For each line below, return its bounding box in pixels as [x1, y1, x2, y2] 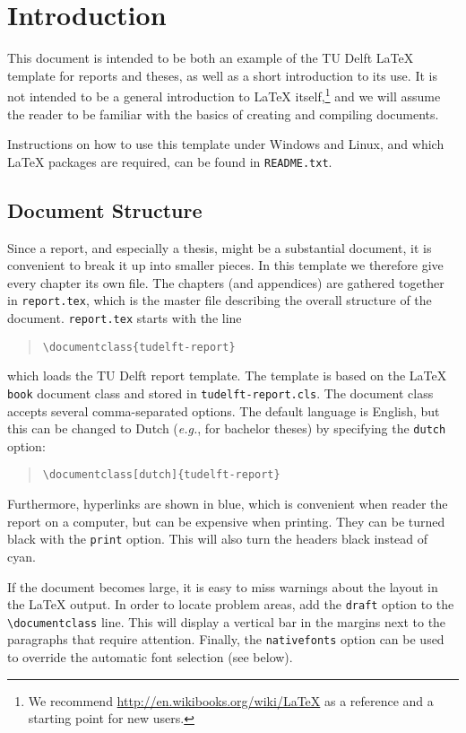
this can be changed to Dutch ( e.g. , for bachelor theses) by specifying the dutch [7, 419, 446, 438]
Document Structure [7, 196, 203, 223]
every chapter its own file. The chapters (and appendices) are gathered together [7, 273, 444, 292]
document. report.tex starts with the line [7, 309, 242, 327]
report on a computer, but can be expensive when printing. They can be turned [7, 511, 445, 530]
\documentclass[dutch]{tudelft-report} [42, 468, 280, 482]
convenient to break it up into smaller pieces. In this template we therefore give [7, 256, 444, 275]
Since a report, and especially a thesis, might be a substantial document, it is [7, 238, 432, 257]
